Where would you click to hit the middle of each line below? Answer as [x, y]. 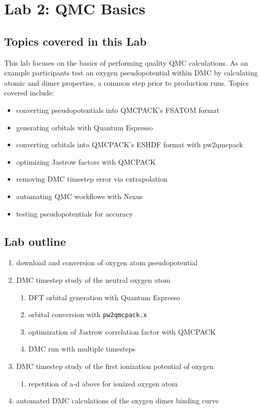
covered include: [29, 93]
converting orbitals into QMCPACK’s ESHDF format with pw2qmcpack [129, 144]
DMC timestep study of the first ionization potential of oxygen [115, 366]
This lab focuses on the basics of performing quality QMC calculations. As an [126, 62]
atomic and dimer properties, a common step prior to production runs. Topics [126, 82]
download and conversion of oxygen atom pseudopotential [107, 262]
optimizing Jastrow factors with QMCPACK [86, 161]
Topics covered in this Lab [75, 41]
